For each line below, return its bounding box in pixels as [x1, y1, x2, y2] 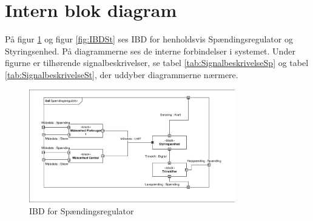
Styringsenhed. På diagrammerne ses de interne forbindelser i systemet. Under [5, 44, 295, 57]
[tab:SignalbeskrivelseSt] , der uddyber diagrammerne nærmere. [5, 68, 238, 81]
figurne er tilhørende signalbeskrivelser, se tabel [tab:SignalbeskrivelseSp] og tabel [5, 56, 309, 69]
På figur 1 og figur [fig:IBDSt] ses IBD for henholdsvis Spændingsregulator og [5, 33, 293, 45]
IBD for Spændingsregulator [29, 204, 134, 217]
